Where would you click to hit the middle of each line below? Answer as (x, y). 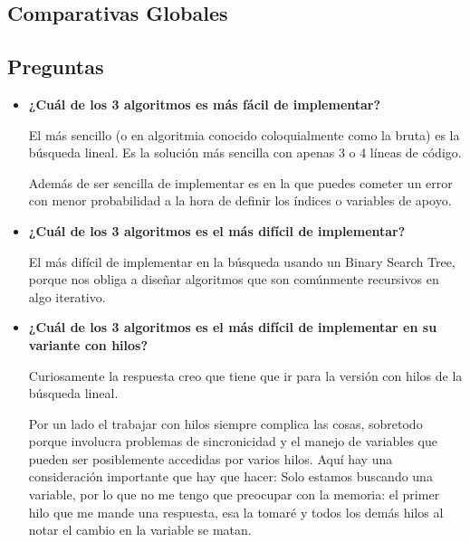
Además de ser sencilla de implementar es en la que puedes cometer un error (240, 182)
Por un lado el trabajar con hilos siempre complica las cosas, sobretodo (225, 423)
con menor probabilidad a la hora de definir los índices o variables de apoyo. (240, 200)
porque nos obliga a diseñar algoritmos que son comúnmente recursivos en (234, 279)
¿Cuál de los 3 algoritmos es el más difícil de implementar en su (233, 327)
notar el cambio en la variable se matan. (140, 530)
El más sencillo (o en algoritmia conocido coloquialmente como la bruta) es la (244, 134)
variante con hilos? (88, 344)
